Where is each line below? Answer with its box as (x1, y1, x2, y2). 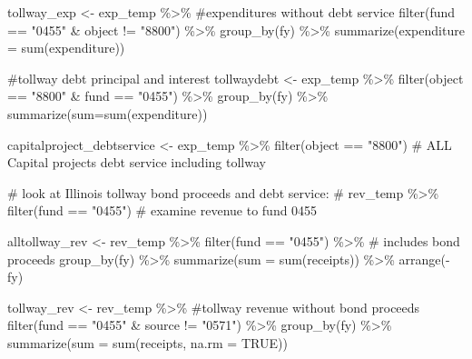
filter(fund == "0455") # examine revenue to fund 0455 (7, 201, 318, 220)
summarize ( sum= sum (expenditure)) (7, 104, 208, 123)
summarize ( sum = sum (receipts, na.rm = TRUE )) (7, 333, 288, 352)
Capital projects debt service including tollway (7, 153, 266, 172)
